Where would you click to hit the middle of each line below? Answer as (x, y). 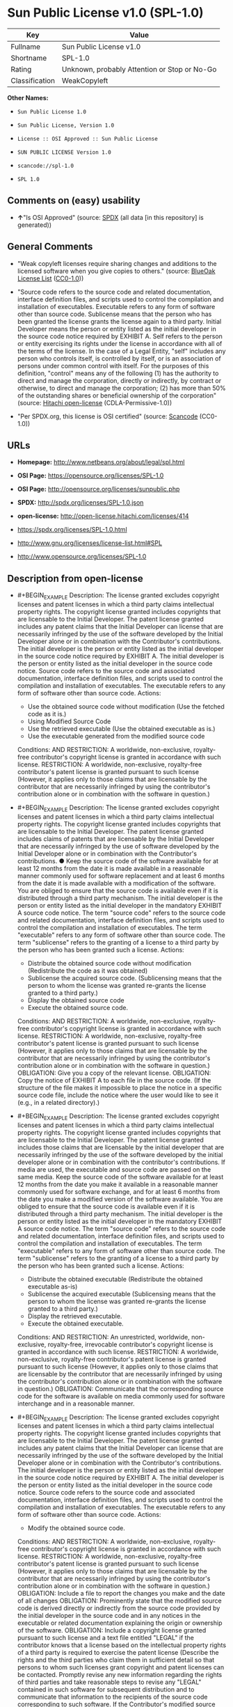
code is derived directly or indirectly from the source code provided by (119, 1608)
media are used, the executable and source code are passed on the (114, 1169)
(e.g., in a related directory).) (58, 1102)
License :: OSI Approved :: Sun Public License (87, 139)
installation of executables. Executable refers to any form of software (116, 306)
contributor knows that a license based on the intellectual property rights (122, 1645)
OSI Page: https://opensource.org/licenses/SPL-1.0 (90, 475)
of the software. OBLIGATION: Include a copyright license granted (112, 1630)
